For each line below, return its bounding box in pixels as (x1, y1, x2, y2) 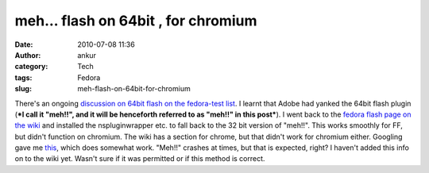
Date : (14, 40, 33, 49)
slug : (14, 84, 32, 94)
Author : (14, 50, 41, 60)
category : (14, 62, 48, 71)
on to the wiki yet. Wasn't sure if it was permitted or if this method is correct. (14, 154, 265, 163)
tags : (14, 72, 33, 83)
